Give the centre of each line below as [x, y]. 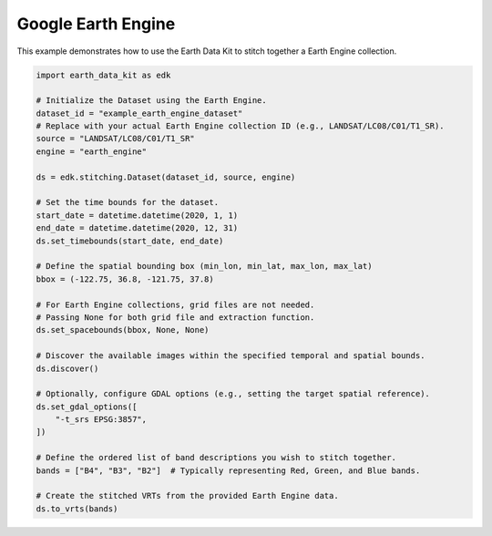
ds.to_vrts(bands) [77, 509]
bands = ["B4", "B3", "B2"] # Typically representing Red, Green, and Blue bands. [228, 470]
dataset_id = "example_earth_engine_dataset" [139, 113]
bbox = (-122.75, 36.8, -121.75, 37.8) [125, 279]
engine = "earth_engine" [92, 151]
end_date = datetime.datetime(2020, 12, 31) [137, 228]
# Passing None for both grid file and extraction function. [175, 317]
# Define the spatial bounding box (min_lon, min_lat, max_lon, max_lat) [204, 266]
